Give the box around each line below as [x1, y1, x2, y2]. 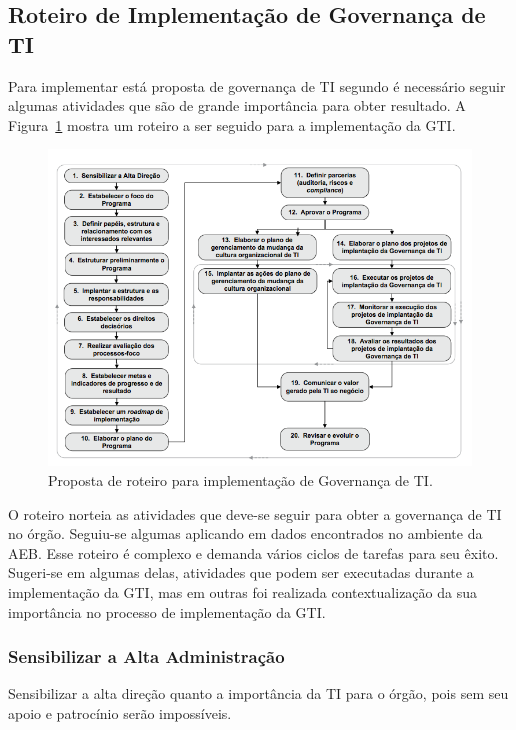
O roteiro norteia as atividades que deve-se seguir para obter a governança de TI [8, 503, 502, 524]
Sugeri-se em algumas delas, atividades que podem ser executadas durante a [8, 562, 474, 583]
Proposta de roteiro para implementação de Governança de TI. [48, 469, 433, 490]
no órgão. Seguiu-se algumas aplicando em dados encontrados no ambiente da [8, 523, 483, 544]
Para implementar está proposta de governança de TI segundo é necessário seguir [8, 75, 506, 96]
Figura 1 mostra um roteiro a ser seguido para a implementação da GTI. [8, 114, 456, 135]
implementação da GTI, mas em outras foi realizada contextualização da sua [8, 581, 477, 602]
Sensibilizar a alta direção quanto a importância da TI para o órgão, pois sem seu [8, 683, 509, 704]
